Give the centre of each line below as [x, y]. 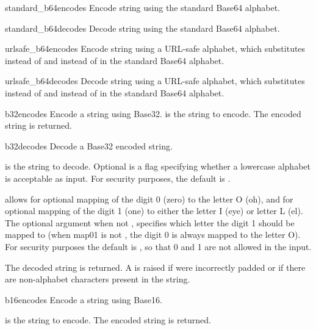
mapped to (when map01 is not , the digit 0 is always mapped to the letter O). [153, 235]
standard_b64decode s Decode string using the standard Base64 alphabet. [142, 28]
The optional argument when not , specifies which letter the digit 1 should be [150, 222]
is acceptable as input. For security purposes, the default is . [118, 178]
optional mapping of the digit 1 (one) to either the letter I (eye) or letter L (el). [154, 211]
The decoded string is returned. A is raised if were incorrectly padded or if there [155, 267]
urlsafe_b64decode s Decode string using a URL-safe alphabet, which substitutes [155, 81]
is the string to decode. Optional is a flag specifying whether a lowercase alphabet [158, 166]
